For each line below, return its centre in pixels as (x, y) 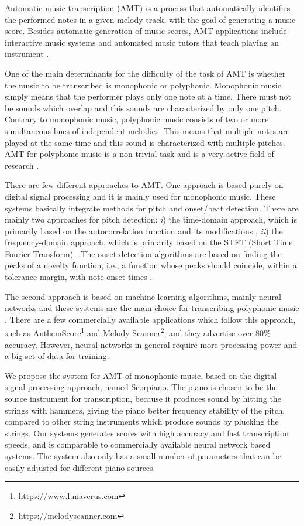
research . (22, 165)
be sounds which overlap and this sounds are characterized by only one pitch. (143, 107)
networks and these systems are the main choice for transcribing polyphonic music (152, 308)
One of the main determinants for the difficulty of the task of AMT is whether (145, 73)
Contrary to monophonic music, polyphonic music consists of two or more (137, 119)
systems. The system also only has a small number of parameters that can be (143, 456)
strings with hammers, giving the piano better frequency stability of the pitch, (145, 410)
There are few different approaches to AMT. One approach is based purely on (144, 185)
